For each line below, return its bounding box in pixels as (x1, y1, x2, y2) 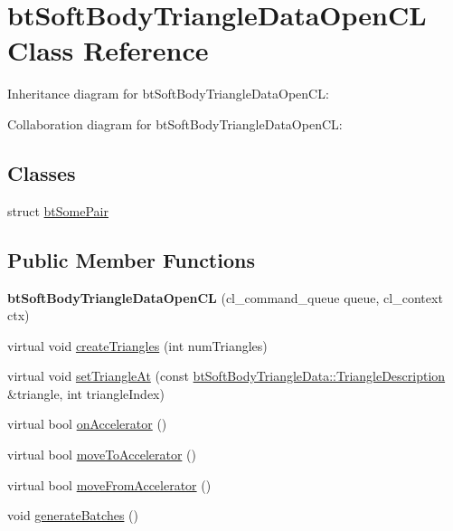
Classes (7, 158, 76, 186)
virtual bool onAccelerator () (7, 414, 167, 433)
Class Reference (7, 32, 209, 69)
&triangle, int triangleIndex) (7, 384, 165, 403)
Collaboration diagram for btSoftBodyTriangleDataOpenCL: (7, 114, 343, 133)
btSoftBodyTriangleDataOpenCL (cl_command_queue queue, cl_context (7, 288, 443, 307)
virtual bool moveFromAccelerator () (7, 475, 212, 494)
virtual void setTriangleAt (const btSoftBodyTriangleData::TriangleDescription (7, 366, 446, 385)
